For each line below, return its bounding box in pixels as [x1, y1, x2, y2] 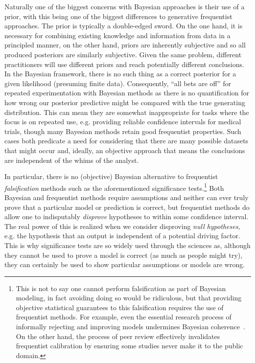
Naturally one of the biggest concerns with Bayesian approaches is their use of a [4, 1, 245, 11]
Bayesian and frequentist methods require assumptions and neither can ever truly [4, 192, 249, 202]
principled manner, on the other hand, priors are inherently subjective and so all [4, 40, 246, 50]
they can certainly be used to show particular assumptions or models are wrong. [4, 259, 245, 270]
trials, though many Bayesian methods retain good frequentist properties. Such [4, 126, 241, 136]
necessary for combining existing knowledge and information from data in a [4, 30, 231, 40]
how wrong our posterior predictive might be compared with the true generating [4, 97, 245, 107]
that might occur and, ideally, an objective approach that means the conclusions [4, 145, 245, 155]
